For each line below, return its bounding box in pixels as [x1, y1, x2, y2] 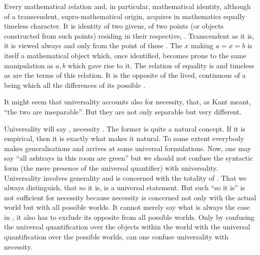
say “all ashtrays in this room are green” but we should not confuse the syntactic [4, 153, 253, 163]
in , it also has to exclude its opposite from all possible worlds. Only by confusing [4, 211, 254, 222]
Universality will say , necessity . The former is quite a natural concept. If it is [4, 123, 245, 134]
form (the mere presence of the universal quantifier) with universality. [4, 162, 218, 173]
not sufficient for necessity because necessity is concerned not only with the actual [4, 192, 256, 202]
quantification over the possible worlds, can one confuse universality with [4, 231, 228, 242]
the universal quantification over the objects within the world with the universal [4, 221, 250, 232]
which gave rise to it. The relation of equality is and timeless [68, 60, 254, 70]
